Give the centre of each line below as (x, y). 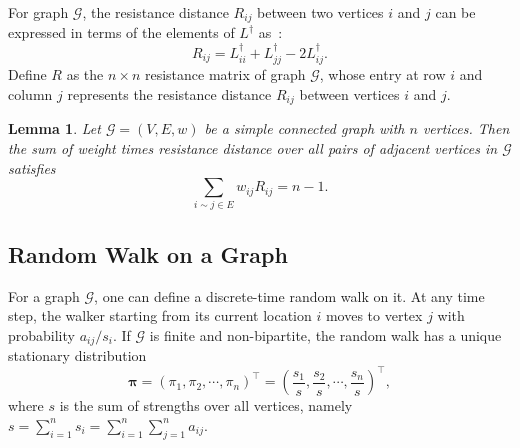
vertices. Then (466, 128)
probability (41, 334)
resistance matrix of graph (225, 74)
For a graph (44, 295)
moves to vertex (374, 315)
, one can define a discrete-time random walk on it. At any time (289, 295)
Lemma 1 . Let (54, 128)
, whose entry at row (382, 74)
